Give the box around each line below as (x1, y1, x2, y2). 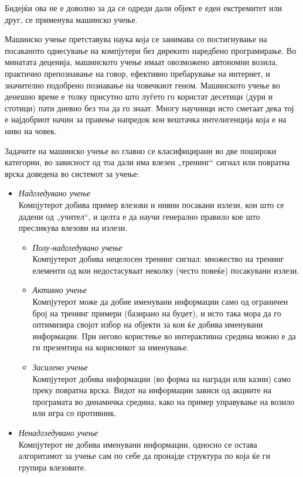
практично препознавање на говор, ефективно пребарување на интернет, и (5, 67, 270, 79)
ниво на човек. (5, 124, 57, 137)
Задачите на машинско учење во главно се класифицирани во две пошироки (5, 144, 277, 156)
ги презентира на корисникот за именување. (32, 341, 189, 353)
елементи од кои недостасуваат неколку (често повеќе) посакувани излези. (32, 264, 299, 276)
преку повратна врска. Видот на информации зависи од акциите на (32, 384, 271, 396)
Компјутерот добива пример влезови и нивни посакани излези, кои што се (18, 198, 284, 210)
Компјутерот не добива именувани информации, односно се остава (18, 438, 257, 450)
